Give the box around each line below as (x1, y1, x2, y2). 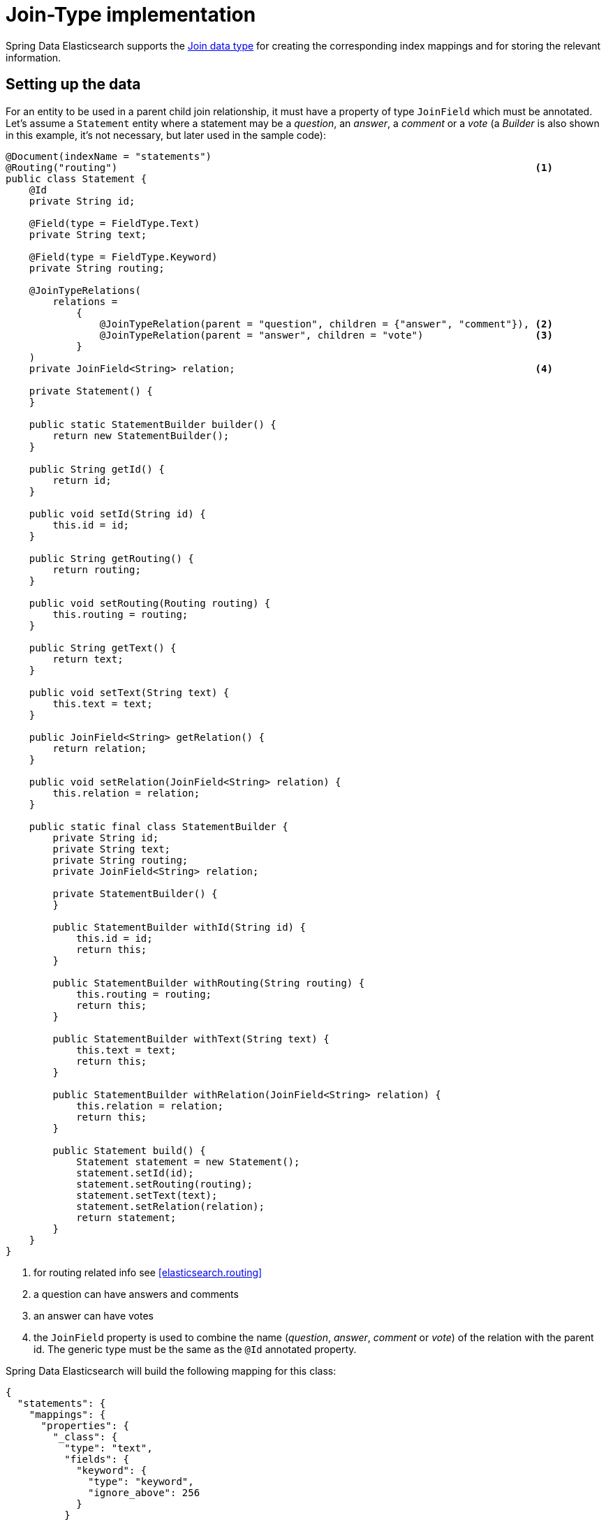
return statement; (76, 1211, 177, 1223)
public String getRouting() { (29, 552, 194, 564)
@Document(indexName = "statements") (6, 150, 212, 162)
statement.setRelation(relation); (76, 1200, 265, 1212)
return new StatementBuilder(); (52, 429, 230, 441)
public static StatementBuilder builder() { (29, 418, 276, 430)
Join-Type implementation (6, 3, 256, 27)
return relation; (52, 742, 147, 754)
